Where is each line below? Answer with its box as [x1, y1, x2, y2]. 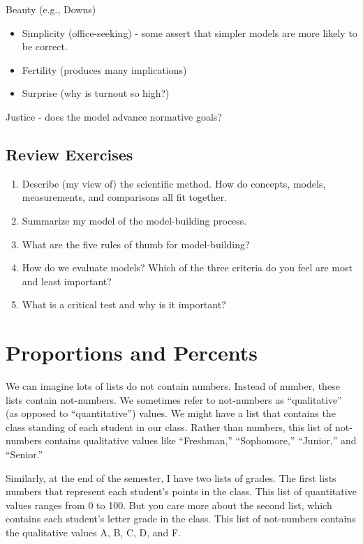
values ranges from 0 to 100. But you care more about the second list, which [6, 497, 332, 512]
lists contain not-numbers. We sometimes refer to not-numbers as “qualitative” [6, 392, 342, 407]
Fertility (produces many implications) [22, 62, 187, 77]
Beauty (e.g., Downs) [6, 2, 96, 16]
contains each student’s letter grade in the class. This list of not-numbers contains [6, 511, 356, 526]
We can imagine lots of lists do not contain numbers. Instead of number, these [6, 379, 340, 393]
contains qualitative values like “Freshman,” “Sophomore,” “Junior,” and [45, 433, 357, 448]
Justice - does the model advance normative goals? [6, 109, 222, 123]
